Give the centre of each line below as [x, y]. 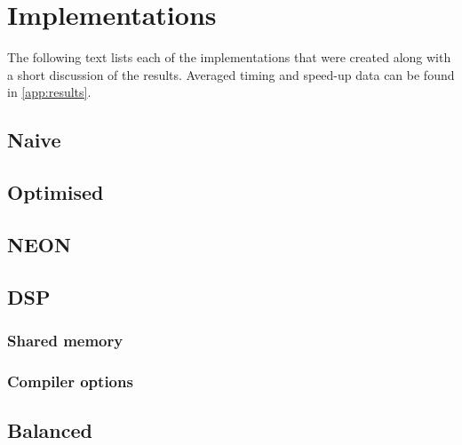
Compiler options [70, 381]
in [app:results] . [49, 92]
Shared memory [65, 340]
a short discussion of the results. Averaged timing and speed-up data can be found [231, 74]
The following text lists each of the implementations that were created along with [229, 57]
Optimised [56, 192]
